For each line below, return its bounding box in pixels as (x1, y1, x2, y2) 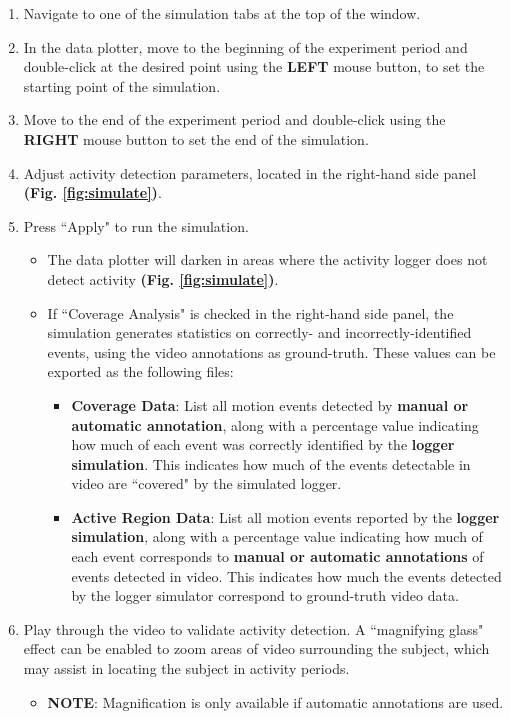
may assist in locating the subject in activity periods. (23, 658, 350, 679)
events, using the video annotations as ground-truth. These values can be (47, 341, 496, 362)
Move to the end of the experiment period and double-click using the (23, 109, 446, 130)
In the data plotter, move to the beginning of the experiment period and (23, 36, 468, 57)
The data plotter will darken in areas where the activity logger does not (47, 249, 488, 270)
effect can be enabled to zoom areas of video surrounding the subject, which (23, 638, 490, 659)
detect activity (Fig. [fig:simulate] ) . (47, 268, 279, 289)
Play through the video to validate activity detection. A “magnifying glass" (23, 618, 484, 639)
